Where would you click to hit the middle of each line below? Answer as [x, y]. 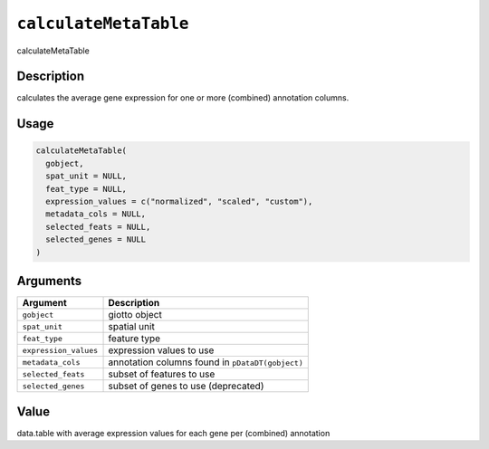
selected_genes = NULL [96, 239]
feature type [134, 339]
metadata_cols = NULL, [96, 214]
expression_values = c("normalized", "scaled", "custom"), [179, 202]
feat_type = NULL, [86, 189]
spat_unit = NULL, [86, 176]
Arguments [49, 281]
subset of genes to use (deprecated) [186, 387]
